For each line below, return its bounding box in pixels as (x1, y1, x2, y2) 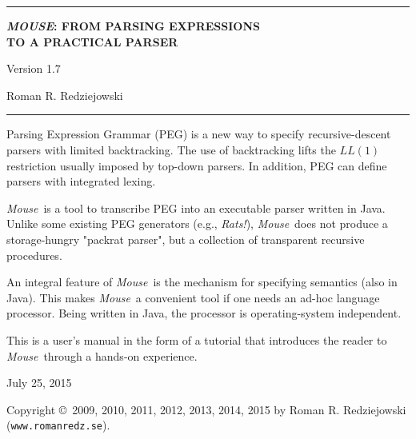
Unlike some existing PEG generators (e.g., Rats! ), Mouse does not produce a (6, 215, 388, 232)
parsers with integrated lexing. (6, 173, 156, 190)
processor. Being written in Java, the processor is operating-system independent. (6, 305, 402, 321)
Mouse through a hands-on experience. (6, 347, 198, 364)
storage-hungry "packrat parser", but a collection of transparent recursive (6, 230, 365, 247)
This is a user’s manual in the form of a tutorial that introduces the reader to (6, 331, 387, 348)
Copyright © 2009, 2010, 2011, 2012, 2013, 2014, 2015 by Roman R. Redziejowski (6, 401, 406, 417)
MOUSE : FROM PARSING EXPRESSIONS (6, 18, 261, 34)
